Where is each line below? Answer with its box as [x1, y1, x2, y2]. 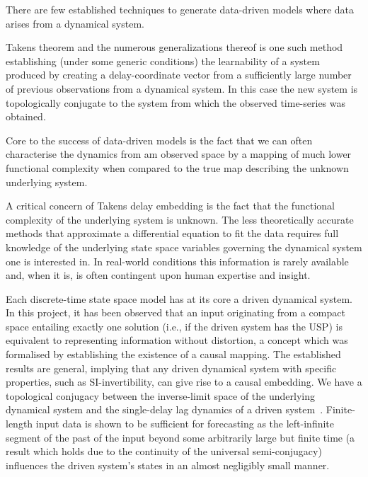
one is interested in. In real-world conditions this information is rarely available [6, 253, 349, 268]
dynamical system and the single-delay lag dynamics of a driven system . [6, 402, 323, 417]
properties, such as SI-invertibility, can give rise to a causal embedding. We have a [6, 374, 362, 389]
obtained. [6, 109, 46, 124]
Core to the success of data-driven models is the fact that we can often [6, 132, 313, 147]
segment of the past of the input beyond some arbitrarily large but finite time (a [6, 430, 355, 444]
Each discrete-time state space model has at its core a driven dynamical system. [6, 291, 352, 306]
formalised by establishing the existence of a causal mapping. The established [6, 347, 341, 362]
